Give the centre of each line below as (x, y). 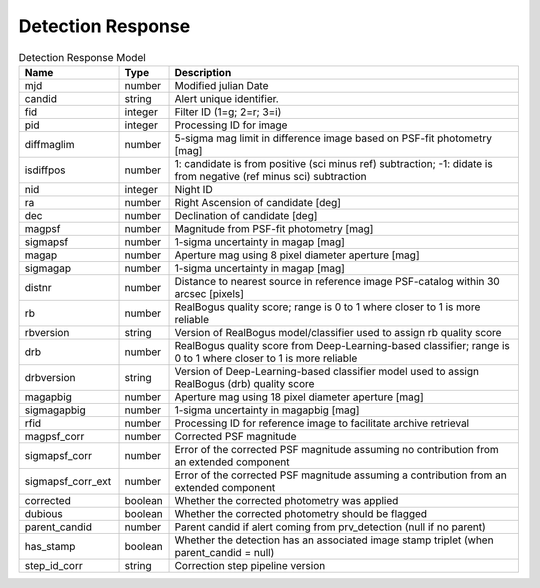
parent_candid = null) (224, 552)
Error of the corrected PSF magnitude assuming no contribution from (336, 449)
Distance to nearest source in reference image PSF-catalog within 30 (337, 281)
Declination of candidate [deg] (246, 215)
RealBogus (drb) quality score (244, 383)
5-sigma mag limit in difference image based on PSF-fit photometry (333, 138)
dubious (44, 513)
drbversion (50, 377)
